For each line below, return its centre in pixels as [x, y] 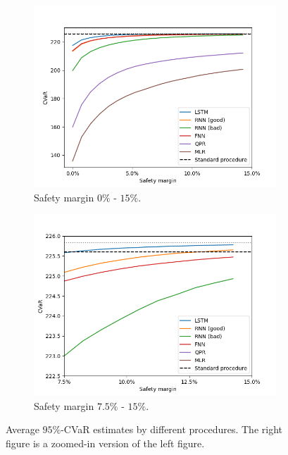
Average [23, 429]
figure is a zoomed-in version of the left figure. [105, 443]
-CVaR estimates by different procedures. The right [171, 429]
